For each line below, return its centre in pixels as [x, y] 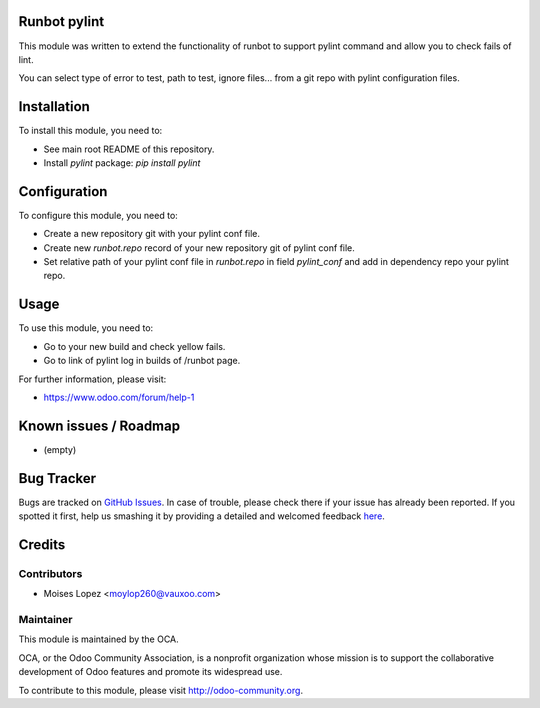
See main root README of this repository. [129, 149]
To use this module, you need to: [86, 328]
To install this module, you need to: [90, 131]
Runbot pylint [61, 21]
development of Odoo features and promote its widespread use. [150, 672]
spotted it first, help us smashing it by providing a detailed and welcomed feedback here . [201, 516]
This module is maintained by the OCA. [98, 639]
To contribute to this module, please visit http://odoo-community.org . [161, 690]
